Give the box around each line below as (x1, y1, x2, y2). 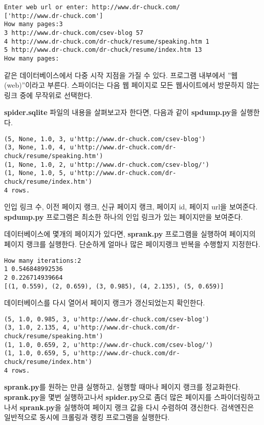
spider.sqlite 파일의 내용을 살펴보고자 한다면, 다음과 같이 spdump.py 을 (4, 107, 238, 118)
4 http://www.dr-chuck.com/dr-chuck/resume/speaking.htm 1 (4, 37, 209, 45)
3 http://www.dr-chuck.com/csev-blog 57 (4, 29, 144, 36)
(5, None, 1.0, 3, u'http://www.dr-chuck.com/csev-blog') (4, 135, 206, 143)
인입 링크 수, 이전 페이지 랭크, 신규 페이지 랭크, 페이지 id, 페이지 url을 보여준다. (4, 201, 258, 212)
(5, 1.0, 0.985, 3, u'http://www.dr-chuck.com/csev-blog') (4, 315, 209, 323)
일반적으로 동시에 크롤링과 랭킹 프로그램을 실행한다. (4, 412, 170, 422)
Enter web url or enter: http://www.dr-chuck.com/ (4, 4, 180, 11)
